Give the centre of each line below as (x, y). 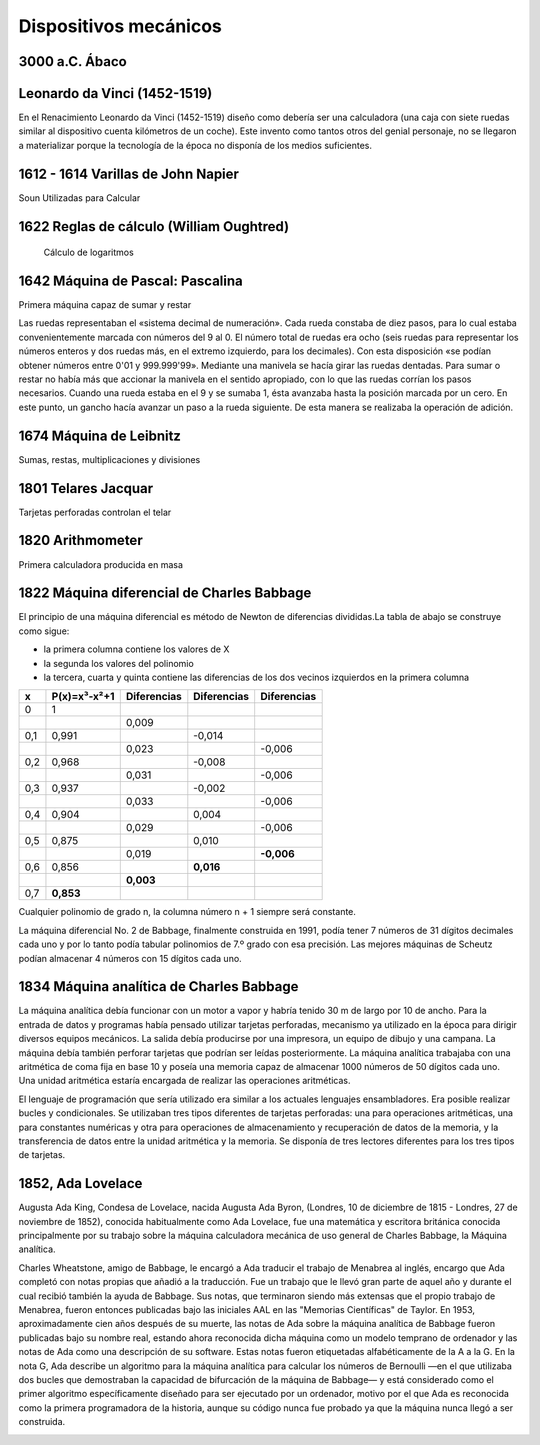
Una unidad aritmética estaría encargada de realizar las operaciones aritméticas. (184, 1081)
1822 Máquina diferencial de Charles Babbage (165, 593)
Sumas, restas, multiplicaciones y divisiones (109, 459)
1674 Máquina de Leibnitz (100, 435)
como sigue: (44, 631)
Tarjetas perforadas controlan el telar (95, 512)
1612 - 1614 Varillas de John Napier (129, 173)
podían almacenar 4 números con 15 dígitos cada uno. (130, 958)
